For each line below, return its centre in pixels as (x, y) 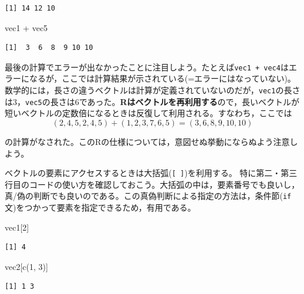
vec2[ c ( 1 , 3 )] (26, 266)
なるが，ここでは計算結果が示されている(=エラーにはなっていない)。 (162, 78)
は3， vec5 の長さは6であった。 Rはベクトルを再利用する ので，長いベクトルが (152, 101)
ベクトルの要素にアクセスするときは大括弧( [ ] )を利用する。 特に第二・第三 (151, 173)
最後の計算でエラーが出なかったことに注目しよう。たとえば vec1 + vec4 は (147, 67)
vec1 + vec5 (26, 27)
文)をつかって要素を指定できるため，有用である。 (100, 207)
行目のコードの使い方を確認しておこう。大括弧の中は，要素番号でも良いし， (152, 184)
